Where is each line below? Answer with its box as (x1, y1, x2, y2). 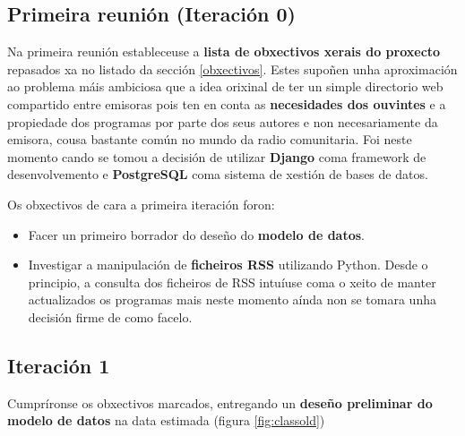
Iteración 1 (7, 351, 110, 379)
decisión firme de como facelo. (28, 307, 193, 326)
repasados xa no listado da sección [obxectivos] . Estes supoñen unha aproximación (7, 59, 458, 78)
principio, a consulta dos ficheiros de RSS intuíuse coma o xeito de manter (28, 272, 436, 291)
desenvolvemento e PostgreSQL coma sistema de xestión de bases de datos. (7, 165, 428, 184)
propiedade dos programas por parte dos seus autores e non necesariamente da (7, 112, 438, 131)
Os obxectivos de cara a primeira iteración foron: (7, 194, 275, 213)
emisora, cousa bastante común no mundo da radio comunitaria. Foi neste (7, 130, 412, 149)
